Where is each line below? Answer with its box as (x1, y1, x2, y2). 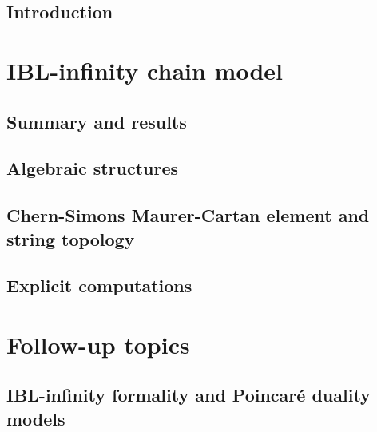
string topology (6, 226, 135, 251)
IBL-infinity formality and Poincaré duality (6, 382, 371, 407)
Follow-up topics (6, 327, 190, 360)
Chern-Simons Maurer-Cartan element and (6, 203, 370, 228)
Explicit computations (6, 273, 192, 298)
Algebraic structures (6, 156, 179, 180)
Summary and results (6, 109, 187, 133)
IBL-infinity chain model (6, 54, 283, 86)
